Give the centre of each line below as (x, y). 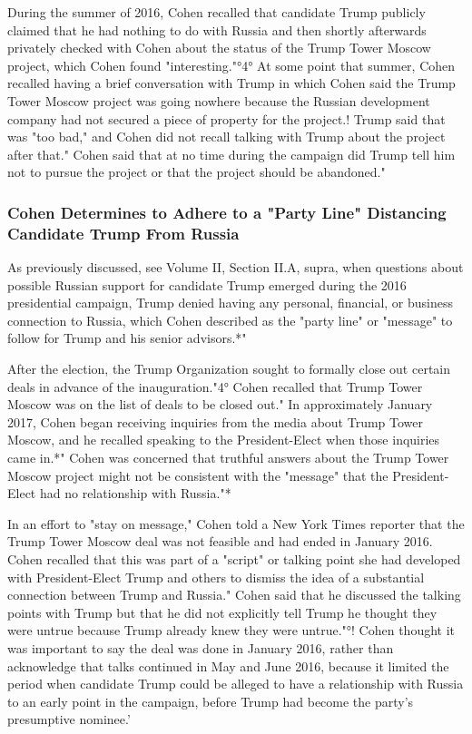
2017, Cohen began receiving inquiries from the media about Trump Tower (216, 421)
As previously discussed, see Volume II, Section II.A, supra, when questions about (236, 267)
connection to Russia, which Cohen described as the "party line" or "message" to (230, 320)
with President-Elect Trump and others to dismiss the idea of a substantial (216, 577)
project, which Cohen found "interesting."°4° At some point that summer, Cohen (231, 65)
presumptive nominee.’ (69, 719)
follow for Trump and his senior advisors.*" (127, 338)
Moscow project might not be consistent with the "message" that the (198, 475)
